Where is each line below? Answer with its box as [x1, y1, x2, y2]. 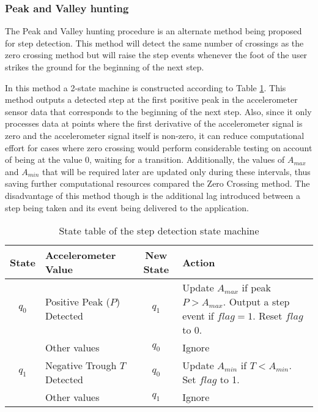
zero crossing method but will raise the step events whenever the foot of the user [5, 48, 308, 61]
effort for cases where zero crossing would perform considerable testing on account [5, 141, 312, 154]
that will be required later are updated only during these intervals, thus [42, 165, 311, 178]
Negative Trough [45, 358, 117, 373]
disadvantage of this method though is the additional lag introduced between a [5, 189, 300, 201]
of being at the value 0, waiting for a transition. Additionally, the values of [5, 153, 285, 166]
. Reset [253, 309, 283, 323]
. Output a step [223, 294, 290, 309]
